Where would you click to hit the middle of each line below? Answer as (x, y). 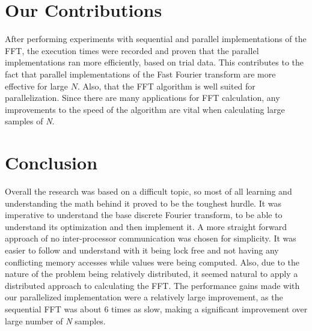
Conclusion (51, 162)
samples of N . (30, 121)
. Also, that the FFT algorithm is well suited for (166, 86)
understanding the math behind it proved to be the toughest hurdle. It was (143, 203)
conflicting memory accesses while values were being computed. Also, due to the (152, 262)
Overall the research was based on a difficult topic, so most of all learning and (148, 191)
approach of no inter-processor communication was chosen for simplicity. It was (151, 238)
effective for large (37, 86)
